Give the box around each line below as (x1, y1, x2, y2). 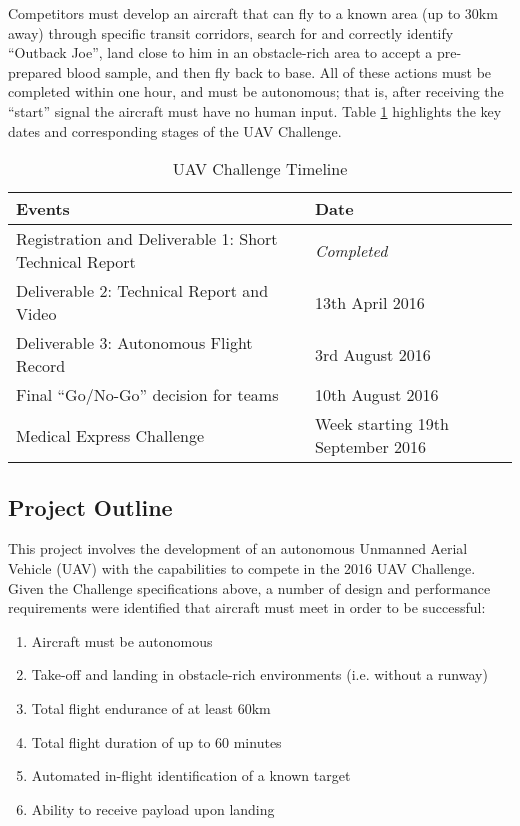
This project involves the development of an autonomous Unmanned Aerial (8, 538, 468, 559)
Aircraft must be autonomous (31, 630, 213, 651)
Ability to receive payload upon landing (31, 798, 275, 819)
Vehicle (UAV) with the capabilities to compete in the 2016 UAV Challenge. (8, 557, 476, 578)
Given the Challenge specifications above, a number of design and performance (8, 577, 491, 598)
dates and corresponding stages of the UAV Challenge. (8, 120, 342, 141)
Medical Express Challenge (16, 423, 205, 447)
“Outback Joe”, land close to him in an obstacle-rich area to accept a (8, 42, 433, 63)
